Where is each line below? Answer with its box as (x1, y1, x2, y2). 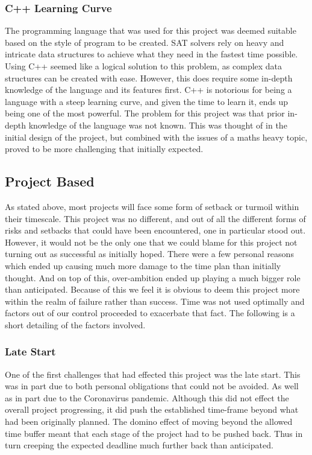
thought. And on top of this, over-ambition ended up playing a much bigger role (5, 271, 301, 284)
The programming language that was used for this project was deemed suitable (5, 24, 296, 37)
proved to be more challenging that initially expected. (5, 142, 204, 155)
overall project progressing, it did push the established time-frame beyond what (5, 403, 299, 416)
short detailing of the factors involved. (5, 318, 146, 331)
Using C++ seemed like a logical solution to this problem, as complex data (5, 60, 282, 72)
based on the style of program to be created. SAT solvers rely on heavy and (5, 36, 284, 48)
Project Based (5, 172, 95, 191)
